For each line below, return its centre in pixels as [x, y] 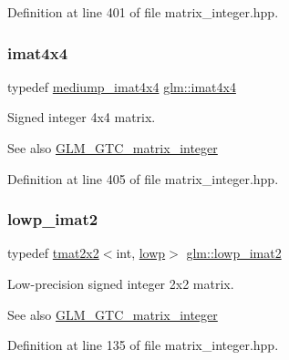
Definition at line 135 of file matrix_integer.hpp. [143, 345]
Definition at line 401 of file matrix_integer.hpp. [143, 12]
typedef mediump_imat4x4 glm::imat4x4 [122, 86]
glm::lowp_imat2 [234, 253]
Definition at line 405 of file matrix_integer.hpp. [143, 178]
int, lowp [141, 253]
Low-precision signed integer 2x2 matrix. [121, 283]
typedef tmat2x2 [53, 253]
